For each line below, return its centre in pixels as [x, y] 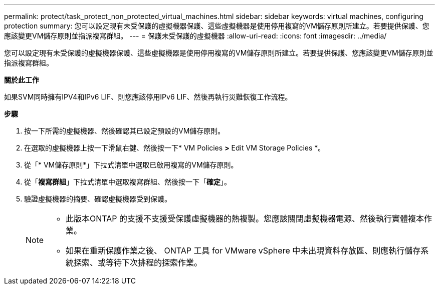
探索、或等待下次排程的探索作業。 [138, 262]
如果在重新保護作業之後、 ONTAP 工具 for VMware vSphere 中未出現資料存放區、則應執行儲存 [243, 250]
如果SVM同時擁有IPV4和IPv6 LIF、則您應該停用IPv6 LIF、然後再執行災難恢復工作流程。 [148, 97]
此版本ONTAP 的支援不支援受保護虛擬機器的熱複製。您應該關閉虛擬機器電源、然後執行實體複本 [245, 218]
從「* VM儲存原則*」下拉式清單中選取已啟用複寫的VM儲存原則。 [131, 165]
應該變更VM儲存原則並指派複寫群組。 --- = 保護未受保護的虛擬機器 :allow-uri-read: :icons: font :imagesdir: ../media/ [195, 36]
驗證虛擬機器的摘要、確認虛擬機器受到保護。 [98, 199]
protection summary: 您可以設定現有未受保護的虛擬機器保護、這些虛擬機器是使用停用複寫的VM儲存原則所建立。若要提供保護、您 [217, 26]
